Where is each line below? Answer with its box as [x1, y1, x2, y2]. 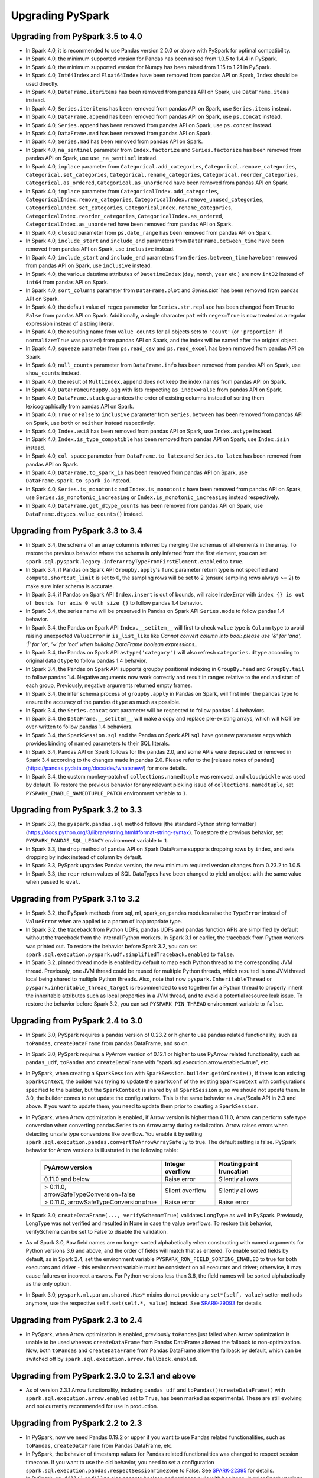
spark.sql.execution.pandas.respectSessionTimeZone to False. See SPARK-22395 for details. [25, 1467, 274, 1474]
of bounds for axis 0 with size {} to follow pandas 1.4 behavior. [25, 599, 203, 606]
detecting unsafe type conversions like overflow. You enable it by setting [25, 1130, 203, 1137]
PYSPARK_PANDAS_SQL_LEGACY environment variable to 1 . [25, 837, 169, 844]
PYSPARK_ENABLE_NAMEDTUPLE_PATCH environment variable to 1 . [25, 789, 188, 796]
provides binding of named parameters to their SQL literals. [25, 740, 170, 747]
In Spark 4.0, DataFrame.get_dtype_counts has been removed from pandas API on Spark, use [25, 502, 263, 509]
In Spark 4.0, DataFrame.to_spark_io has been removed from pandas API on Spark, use [25, 469, 248, 476]
